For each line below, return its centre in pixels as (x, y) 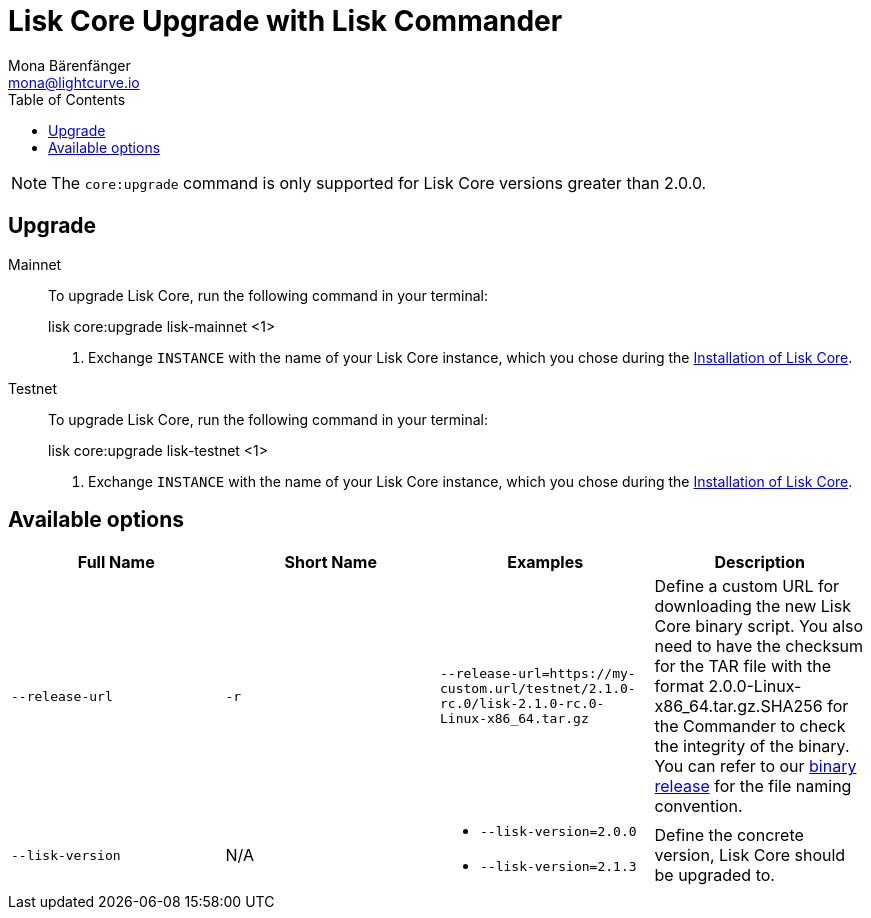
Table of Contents (67, 99)
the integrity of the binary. (752, 746)
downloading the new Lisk (752, 606)
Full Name (116, 562)
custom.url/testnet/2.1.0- (538, 689)
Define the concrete (729, 835)
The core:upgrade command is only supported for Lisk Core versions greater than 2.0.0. (379, 182)
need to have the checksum (759, 646)
